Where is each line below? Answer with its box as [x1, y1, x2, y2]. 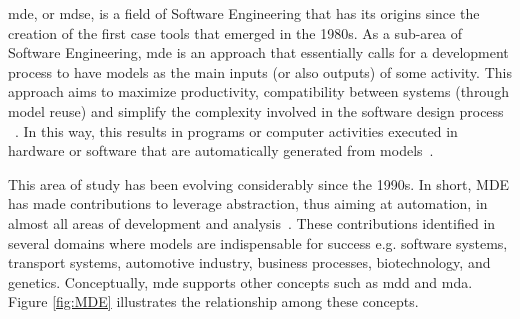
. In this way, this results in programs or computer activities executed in [15, 120, 458, 141]
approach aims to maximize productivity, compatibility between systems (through [8, 81, 509, 102]
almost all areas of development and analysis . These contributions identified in [8, 212, 496, 233]
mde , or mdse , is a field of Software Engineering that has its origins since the [8, 3, 480, 23]
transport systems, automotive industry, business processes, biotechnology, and [8, 252, 491, 273]
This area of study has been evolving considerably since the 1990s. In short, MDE [8, 173, 510, 194]
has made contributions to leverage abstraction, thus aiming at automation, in [8, 193, 488, 214]
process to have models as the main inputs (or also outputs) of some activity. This [8, 61, 512, 82]
